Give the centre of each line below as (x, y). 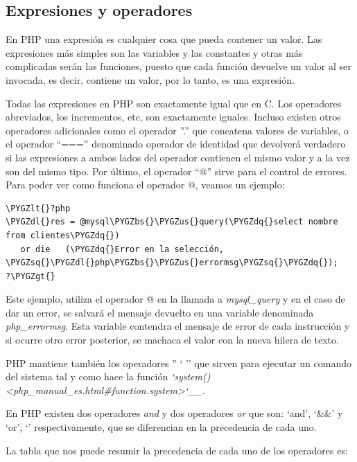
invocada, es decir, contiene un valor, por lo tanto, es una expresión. (150, 79)
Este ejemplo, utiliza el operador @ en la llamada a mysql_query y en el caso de (175, 299)
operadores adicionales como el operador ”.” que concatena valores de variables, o (177, 130)
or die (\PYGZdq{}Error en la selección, (122, 249)
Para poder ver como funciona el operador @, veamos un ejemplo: (145, 185)
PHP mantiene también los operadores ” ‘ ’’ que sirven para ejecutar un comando (178, 363)
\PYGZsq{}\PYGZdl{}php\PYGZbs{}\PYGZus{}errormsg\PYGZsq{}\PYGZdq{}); (172, 263)
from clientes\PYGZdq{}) (63, 235)
